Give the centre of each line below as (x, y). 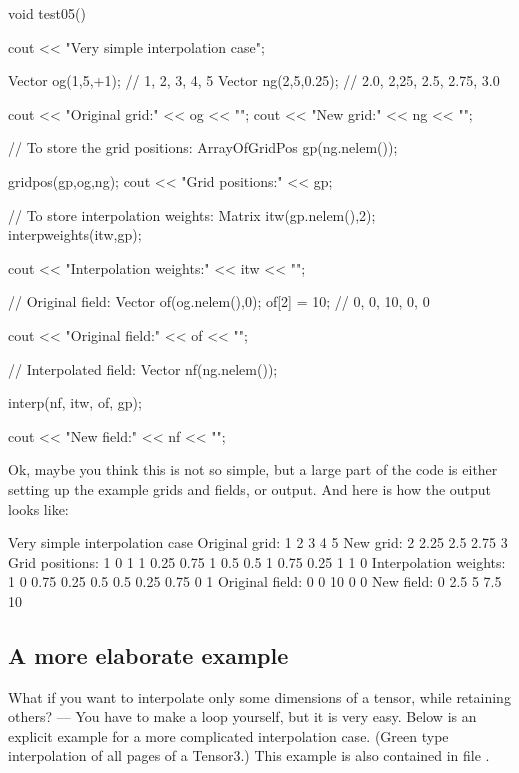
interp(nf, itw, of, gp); (75, 402)
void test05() (47, 13)
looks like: (38, 508)
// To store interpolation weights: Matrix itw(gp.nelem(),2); (192, 214)
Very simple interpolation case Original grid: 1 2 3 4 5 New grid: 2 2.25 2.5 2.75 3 (258, 542)
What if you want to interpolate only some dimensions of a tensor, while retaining (259, 696)
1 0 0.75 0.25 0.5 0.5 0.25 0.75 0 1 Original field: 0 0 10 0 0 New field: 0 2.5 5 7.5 (255, 581)
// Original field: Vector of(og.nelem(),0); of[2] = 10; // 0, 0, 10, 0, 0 (219, 301)
